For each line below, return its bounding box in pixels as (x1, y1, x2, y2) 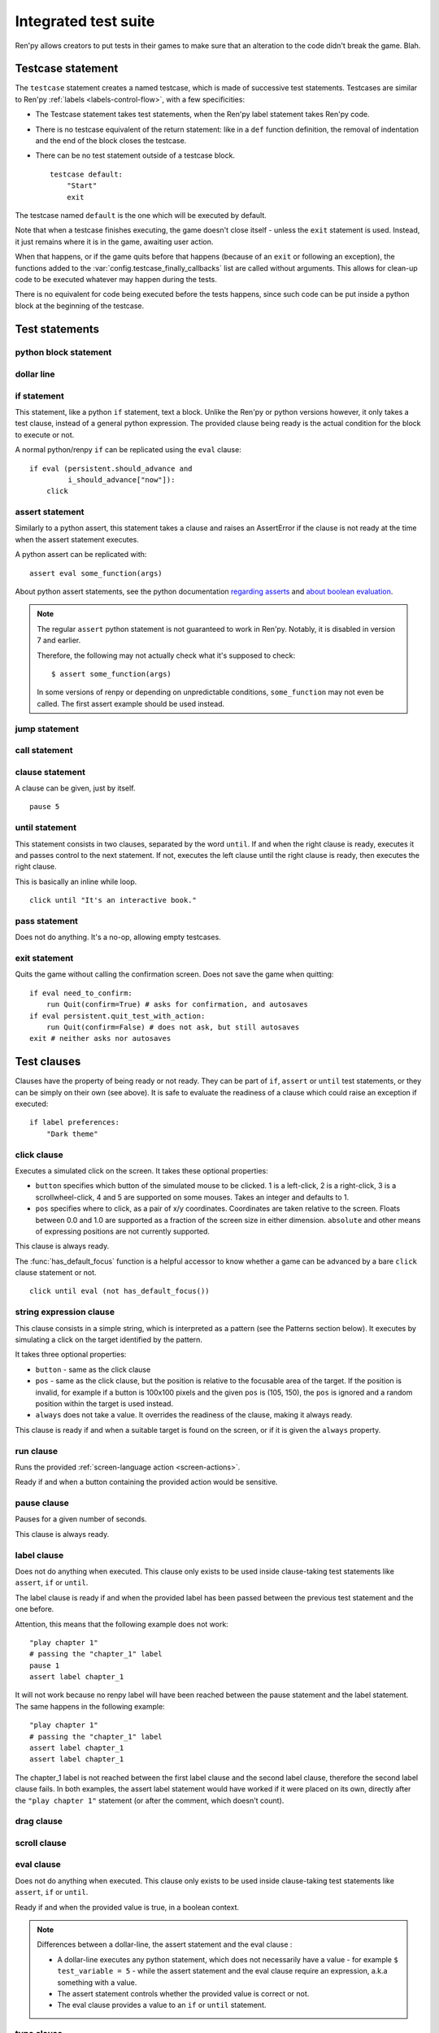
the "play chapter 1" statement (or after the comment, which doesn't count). (15, 1796, 285, 1805)
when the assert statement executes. (15, 534, 140, 544)
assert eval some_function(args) (29, 568, 163, 577)
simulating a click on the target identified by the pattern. (15, 1334, 203, 1345)
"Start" (66, 181, 98, 190)
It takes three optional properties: (15, 1350, 127, 1360)
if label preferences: (29, 1118, 120, 1127)
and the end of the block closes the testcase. (35, 136, 187, 146)
